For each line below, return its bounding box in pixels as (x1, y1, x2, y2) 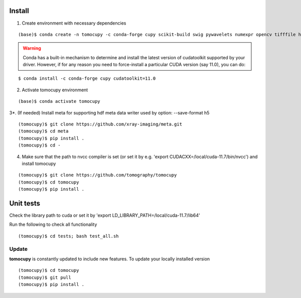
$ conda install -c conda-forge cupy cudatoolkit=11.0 (18, 76, 156, 81)
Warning (23, 45, 41, 51)
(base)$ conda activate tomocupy (18, 98, 100, 104)
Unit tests (9, 199, 40, 208)
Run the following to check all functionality (9, 221, 97, 228)
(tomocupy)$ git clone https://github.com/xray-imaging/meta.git (18, 121, 183, 127)
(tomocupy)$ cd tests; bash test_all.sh (18, 233, 119, 239)
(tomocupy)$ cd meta (18, 128, 69, 134)
